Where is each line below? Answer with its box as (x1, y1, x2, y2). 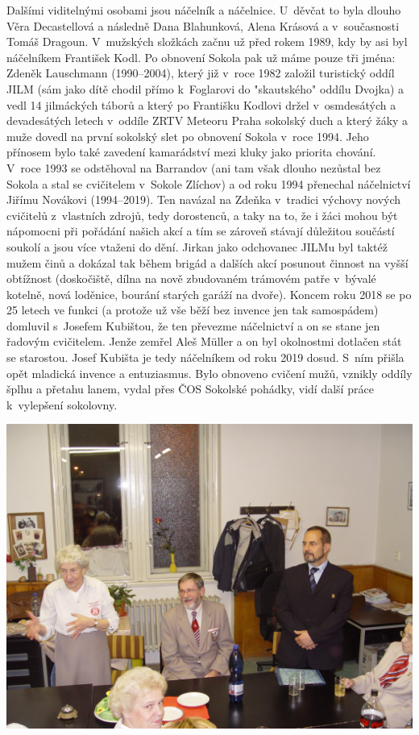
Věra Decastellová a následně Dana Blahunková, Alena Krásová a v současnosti (6, 17, 400, 34)
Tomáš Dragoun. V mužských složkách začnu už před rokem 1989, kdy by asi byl (6, 33, 408, 50)
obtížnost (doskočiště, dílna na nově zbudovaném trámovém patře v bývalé (6, 270, 376, 287)
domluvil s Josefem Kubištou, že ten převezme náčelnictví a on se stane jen (6, 317, 380, 334)
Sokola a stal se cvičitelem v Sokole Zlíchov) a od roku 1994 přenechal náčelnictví (6, 175, 411, 192)
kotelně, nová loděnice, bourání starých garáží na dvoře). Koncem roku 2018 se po (6, 285, 412, 302)
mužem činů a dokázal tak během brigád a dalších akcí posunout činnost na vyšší (6, 254, 409, 271)
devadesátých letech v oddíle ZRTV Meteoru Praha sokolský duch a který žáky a (6, 112, 409, 129)
